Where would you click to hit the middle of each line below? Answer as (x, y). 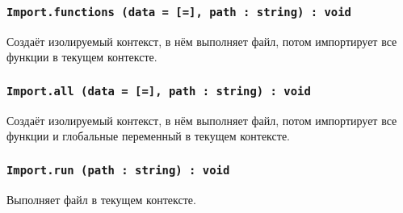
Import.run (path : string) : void (118, 170)
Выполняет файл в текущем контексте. (101, 199)
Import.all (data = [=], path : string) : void (159, 91)
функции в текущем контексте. (82, 57)
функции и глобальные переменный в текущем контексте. (148, 136)
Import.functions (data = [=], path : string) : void (179, 12)
